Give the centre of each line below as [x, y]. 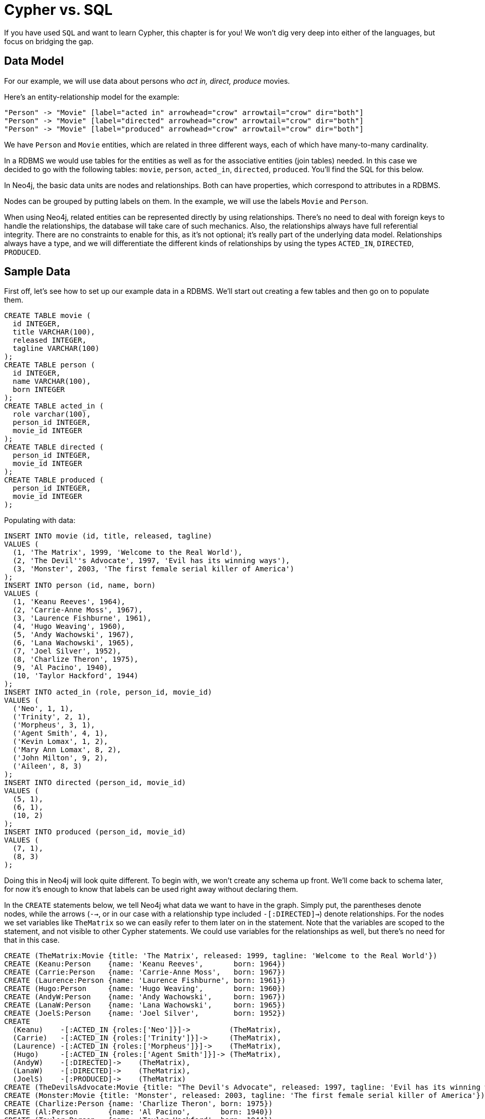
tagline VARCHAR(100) [56, 349]
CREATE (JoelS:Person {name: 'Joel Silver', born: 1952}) [145, 1013]
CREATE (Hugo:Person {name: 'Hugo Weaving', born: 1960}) [145, 989]
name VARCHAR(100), [52, 381]
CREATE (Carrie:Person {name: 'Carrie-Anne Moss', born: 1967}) [145, 972]
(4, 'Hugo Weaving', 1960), [69, 627]
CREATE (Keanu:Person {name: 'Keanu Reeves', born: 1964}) [145, 964]
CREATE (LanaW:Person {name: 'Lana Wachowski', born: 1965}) [145, 1005]
